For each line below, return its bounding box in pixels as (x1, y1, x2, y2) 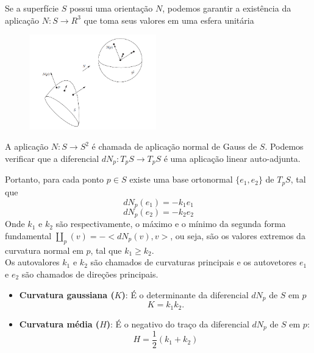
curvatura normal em (5, 243, 84, 256)
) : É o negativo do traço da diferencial (106, 317, 249, 330)
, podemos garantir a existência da (162, 2, 291, 14)
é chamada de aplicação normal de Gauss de (91, 140, 257, 153)
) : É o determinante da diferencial (121, 288, 249, 301)
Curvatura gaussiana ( (19, 288, 115, 301)
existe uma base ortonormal (129, 173, 233, 186)
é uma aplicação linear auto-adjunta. (163, 152, 301, 165)
